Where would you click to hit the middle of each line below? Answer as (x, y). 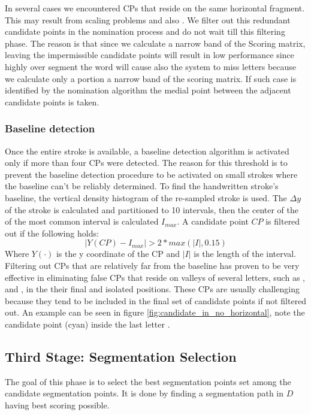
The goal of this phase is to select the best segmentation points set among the (148, 381)
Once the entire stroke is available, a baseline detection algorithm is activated (147, 151)
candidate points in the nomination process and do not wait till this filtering (145, 31)
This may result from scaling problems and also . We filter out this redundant (148, 19)
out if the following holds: (52, 233)
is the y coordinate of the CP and (118, 254)
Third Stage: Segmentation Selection (121, 356)
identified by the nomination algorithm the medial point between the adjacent (148, 90)
